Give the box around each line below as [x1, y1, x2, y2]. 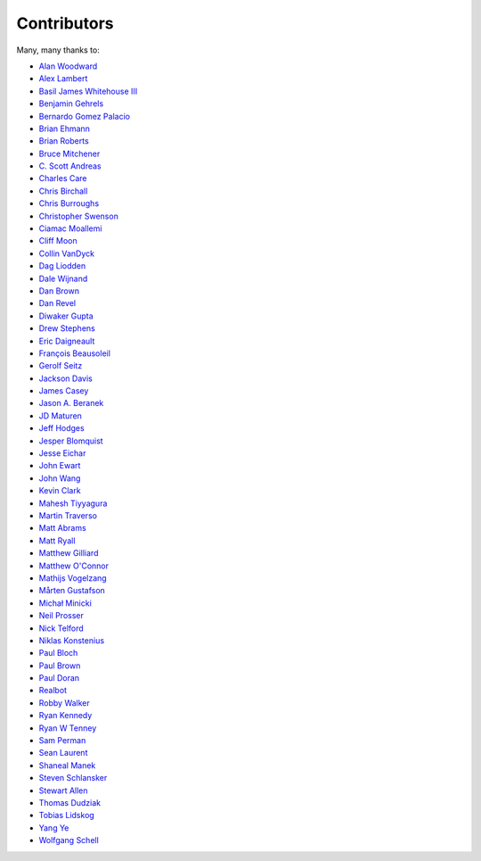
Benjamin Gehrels [38, 98, 104, 109]
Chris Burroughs [38, 198, 100, 209]
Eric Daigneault [38, 335, 95, 346]
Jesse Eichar [38, 448, 86, 459]
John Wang [38, 473, 81, 484]
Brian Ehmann [38, 123, 91, 134]
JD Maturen [38, 410, 82, 421]
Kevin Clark [38, 485, 81, 496]
